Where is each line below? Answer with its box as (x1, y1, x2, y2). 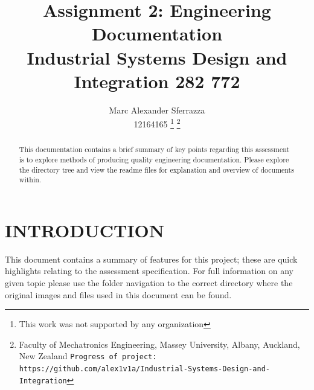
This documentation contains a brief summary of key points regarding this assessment (19, 144, 290, 155)
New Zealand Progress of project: (19, 350, 157, 362)
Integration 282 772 (74, 68, 240, 93)
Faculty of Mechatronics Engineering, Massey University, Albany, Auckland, (19, 337, 300, 350)
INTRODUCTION (5, 217, 165, 242)
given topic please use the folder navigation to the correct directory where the (5, 277, 293, 289)
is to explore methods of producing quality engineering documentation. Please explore (19, 154, 289, 164)
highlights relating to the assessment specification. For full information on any (5, 264, 293, 277)
